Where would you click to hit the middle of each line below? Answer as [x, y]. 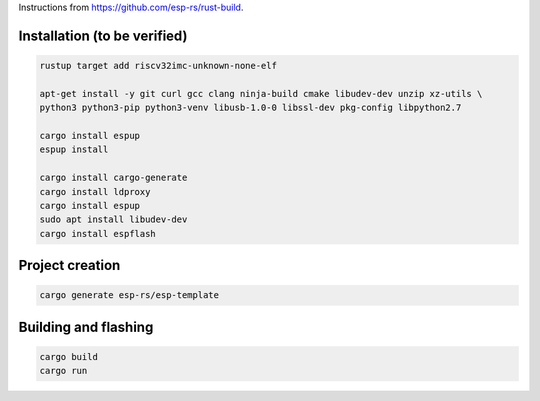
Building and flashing [86, 326]
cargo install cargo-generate [113, 178]
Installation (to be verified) [103, 35]
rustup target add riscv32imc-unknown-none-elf [158, 65]
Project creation [69, 265]
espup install [74, 149]
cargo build [69, 356]
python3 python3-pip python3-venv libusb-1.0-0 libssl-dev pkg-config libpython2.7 [250, 108]
